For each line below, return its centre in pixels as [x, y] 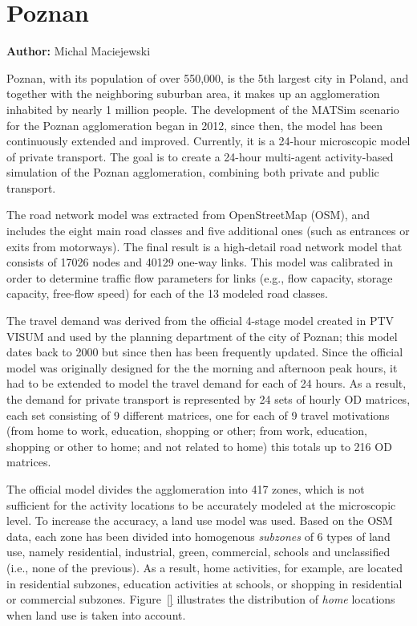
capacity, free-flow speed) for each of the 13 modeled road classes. [167, 293]
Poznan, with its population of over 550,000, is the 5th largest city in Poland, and [208, 77]
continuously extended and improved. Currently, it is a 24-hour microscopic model [208, 141]
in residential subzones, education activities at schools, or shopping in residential [204, 583]
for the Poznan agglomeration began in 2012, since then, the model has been [195, 125]
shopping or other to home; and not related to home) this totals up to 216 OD [199, 446]
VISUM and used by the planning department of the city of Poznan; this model [202, 336]
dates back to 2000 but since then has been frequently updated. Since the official [205, 352]
